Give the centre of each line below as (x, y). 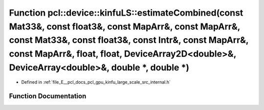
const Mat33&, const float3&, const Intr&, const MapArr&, (129, 40)
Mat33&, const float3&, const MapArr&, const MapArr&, (125, 26)
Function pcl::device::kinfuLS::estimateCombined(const (126, 13)
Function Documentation (48, 96)
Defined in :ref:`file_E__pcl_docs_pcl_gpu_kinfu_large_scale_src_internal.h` (96, 82)
